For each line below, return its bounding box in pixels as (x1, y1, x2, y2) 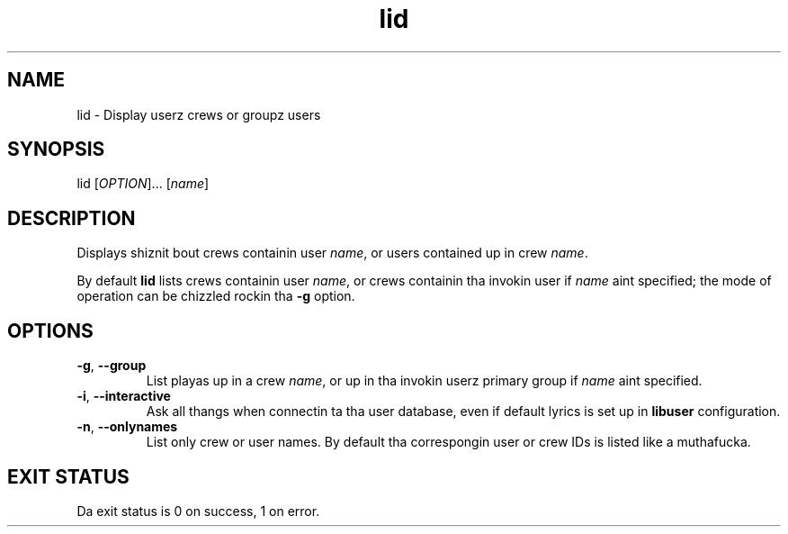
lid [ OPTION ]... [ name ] (76, 176, 210, 192)
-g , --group (76, 358, 147, 374)
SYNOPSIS (7, 138, 105, 161)
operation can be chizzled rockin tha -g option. (76, 288, 355, 304)
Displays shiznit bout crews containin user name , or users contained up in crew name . (76, 245, 588, 261)
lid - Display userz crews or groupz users (76, 106, 321, 122)
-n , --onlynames (76, 419, 178, 435)
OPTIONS (7, 319, 94, 342)
